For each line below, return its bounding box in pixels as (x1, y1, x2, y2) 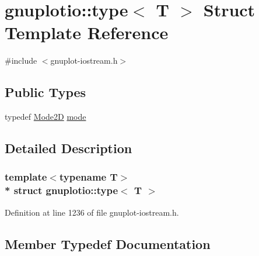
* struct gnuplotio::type (5, 183, 118, 198)
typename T (59, 169, 118, 184)
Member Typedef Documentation (5, 234, 211, 252)
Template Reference (5, 20, 169, 44)
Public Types (5, 83, 86, 101)
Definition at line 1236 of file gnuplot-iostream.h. (5, 206, 179, 218)
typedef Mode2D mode (5, 110, 86, 123)
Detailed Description (5, 139, 132, 157)
